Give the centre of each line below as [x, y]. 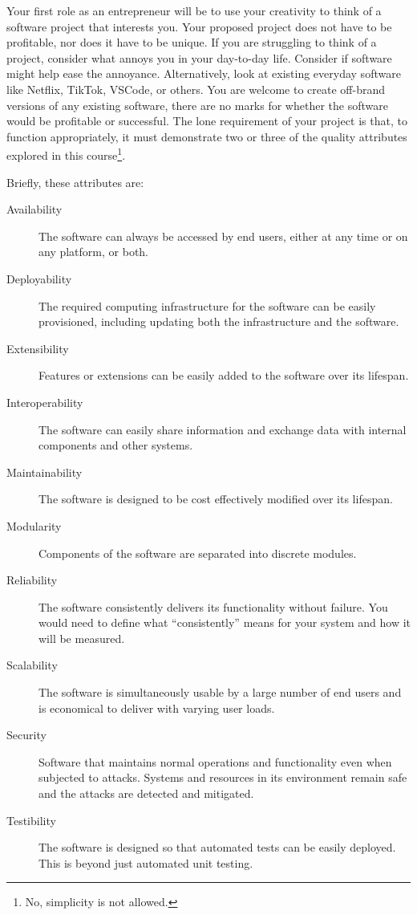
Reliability [32, 580]
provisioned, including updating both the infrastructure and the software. [219, 321]
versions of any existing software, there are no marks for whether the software [197, 105]
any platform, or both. [94, 252]
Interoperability [45, 402]
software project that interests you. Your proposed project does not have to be [199, 26]
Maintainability [45, 472]
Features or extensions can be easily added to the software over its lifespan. [224, 375]
